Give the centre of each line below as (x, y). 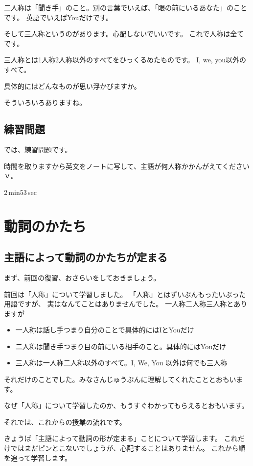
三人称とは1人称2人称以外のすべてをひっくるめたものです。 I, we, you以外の (125, 60)
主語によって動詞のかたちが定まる (86, 257)
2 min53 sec (20, 192)
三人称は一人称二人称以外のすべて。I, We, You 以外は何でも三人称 (121, 363)
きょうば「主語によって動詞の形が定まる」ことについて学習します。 (113, 438)
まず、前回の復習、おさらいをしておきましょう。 (82, 277)
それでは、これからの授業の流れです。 (65, 422)
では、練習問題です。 (38, 149)
